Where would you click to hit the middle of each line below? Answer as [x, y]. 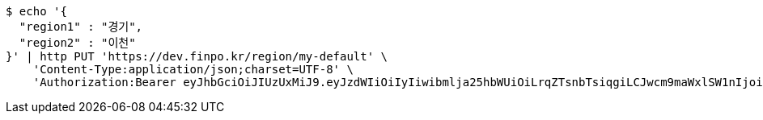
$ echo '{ [36, 11]
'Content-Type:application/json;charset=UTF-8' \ [193, 69]
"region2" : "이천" [77, 43]
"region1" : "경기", [81, 27]
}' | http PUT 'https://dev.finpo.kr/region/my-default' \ [197, 56]
